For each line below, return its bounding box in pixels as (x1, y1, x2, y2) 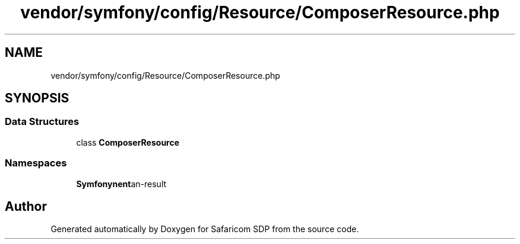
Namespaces (5, 157, 67, 169)
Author (5, 198, 47, 214)
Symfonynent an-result (76, 178, 167, 189)
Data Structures (5, 115, 80, 128)
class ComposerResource (76, 137, 180, 147)
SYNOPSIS (5, 91, 69, 106)
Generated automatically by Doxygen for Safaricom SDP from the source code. (50, 224, 359, 235)
